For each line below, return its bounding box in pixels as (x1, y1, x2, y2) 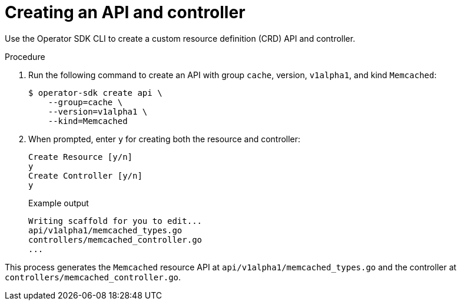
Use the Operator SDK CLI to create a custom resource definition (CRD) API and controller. (5, 33, 356, 43)
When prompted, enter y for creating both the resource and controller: (28, 133, 301, 144)
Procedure (5, 51, 45, 62)
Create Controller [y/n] (28, 170, 142, 180)
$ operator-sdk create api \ (28, 88, 162, 98)
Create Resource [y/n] (28, 152, 133, 162)
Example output (28, 197, 89, 208)
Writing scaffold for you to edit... (28, 216, 203, 226)
